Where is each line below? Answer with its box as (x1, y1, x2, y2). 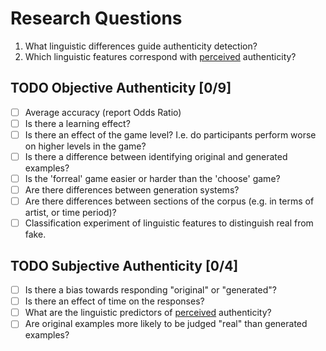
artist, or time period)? (24, 207, 117, 219)
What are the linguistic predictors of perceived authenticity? (24, 307, 272, 319)
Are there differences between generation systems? (24, 184, 240, 196)
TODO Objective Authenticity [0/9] (10, 80, 232, 97)
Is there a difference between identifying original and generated (24, 150, 288, 162)
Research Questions (10, 7, 183, 30)
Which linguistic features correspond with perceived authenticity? (24, 50, 297, 62)
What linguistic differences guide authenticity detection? (24, 40, 258, 52)
